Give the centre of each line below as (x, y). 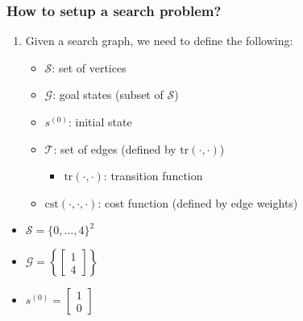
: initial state (100, 121)
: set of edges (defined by (115, 148)
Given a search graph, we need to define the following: (159, 41)
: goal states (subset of (108, 95)
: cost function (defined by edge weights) (198, 202)
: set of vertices (89, 67)
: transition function (153, 176)
